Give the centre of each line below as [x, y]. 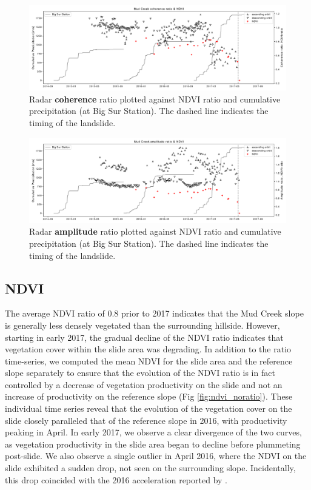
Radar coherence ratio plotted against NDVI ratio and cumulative [155, 99]
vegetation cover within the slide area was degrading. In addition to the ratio [148, 349]
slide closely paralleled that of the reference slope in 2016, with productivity [146, 420]
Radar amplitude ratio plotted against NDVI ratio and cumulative [155, 231]
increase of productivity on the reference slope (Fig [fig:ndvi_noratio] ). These [149, 396]
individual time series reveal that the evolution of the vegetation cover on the [149, 408]
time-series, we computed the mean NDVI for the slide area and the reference [149, 361]
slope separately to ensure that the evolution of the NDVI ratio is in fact [140, 373]
